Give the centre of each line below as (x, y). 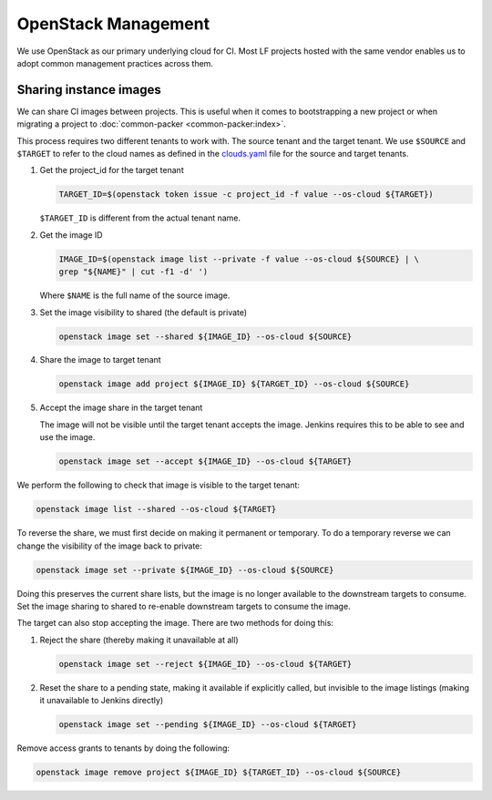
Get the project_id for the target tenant (112, 170)
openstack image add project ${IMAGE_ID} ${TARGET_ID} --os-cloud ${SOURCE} (234, 384)
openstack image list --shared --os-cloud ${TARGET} (156, 509)
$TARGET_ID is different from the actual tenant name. (140, 218)
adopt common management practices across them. (115, 63)
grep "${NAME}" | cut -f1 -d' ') (133, 272)
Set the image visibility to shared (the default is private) (143, 312)
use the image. (67, 437)
